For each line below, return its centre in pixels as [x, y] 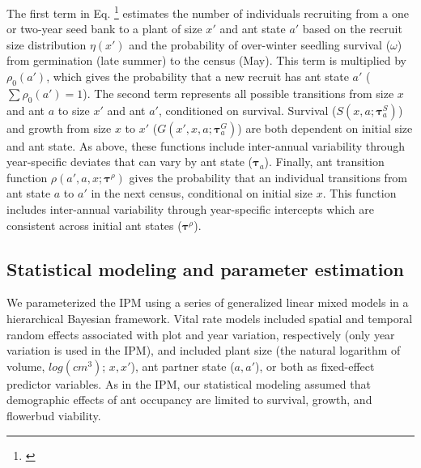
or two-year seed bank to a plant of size [104, 29]
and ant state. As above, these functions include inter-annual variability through [206, 145]
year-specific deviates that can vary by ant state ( [130, 162]
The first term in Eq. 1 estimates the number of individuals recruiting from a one [208, 12]
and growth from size [59, 128]
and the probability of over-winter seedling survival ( [260, 44]
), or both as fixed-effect [315, 366]
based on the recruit [352, 29]
